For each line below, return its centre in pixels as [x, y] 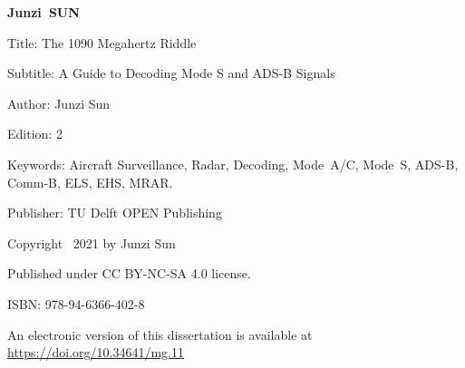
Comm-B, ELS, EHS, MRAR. [90, 182]
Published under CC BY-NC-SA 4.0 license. [129, 273]
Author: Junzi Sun [59, 103]
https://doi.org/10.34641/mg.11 [96, 352]
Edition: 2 [35, 134]
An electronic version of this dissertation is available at [160, 334]
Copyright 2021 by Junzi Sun [92, 242]
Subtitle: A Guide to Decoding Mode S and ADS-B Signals [171, 73]
